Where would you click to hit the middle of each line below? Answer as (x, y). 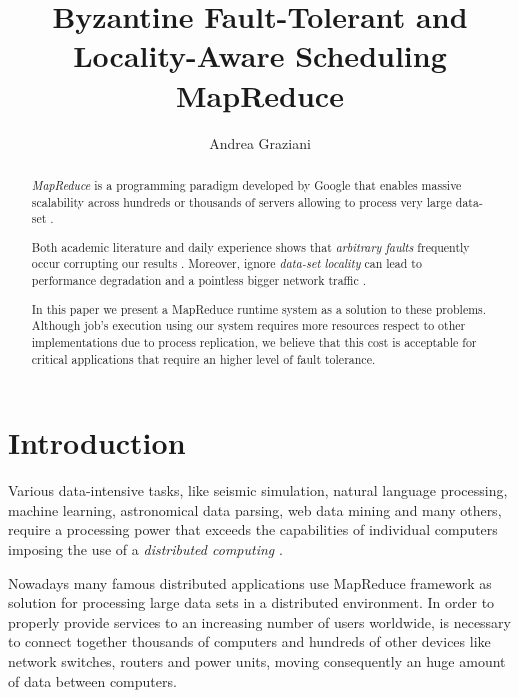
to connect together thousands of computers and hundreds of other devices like (249, 641)
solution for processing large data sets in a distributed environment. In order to (251, 602)
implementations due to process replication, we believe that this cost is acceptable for (254, 341)
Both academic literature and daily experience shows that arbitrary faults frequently (250, 246)
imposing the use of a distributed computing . (145, 548)
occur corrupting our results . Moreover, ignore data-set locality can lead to (226, 263)
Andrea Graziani (260, 142)
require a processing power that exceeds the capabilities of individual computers (253, 529)
